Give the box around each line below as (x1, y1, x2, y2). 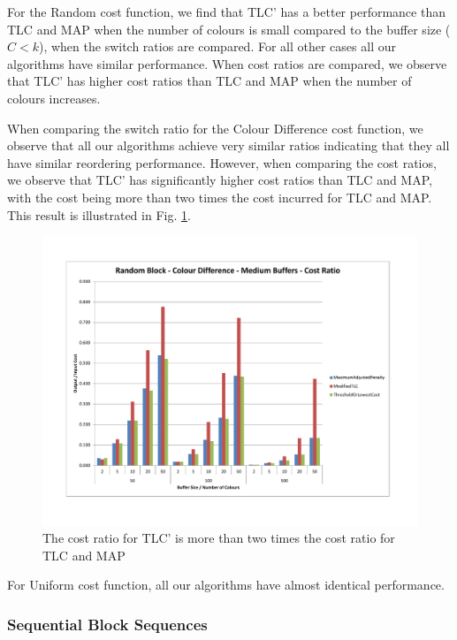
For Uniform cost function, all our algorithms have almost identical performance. (7, 575, 445, 594)
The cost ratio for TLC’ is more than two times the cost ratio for (42, 529, 395, 547)
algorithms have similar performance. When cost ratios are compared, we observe (7, 54, 447, 72)
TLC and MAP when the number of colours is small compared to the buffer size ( (7, 19, 451, 38)
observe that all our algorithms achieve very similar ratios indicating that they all (7, 136, 450, 155)
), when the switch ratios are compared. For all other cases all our (38, 37, 396, 56)
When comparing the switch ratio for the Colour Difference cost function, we (7, 118, 423, 137)
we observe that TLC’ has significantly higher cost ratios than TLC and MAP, (7, 171, 432, 189)
